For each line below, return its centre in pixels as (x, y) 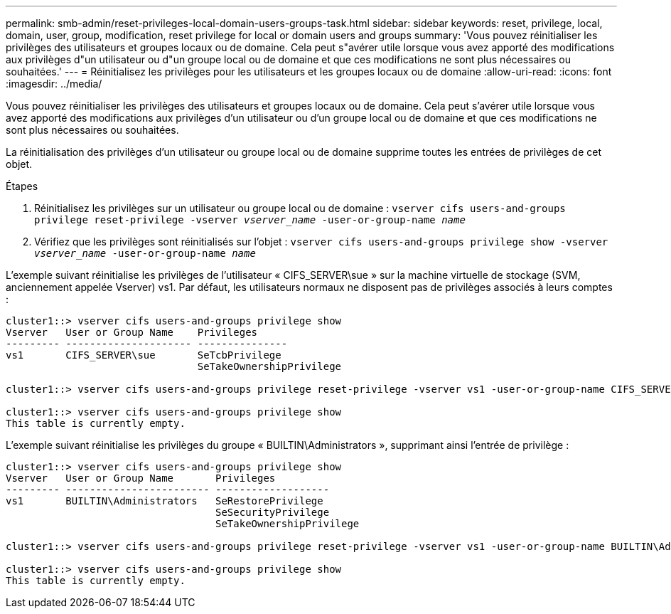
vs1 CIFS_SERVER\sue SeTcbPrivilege (144, 355)
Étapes (22, 186)
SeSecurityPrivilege (273, 512)
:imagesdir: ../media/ (54, 84)
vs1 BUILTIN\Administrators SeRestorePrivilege (165, 501)
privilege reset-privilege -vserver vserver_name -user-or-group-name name (250, 220)
